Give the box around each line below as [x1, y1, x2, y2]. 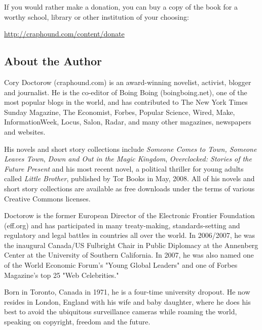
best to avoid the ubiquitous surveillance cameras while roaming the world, [4, 306, 237, 317]
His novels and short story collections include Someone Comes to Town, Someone [4, 143, 257, 154]
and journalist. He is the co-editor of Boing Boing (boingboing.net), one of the [4, 87, 247, 97]
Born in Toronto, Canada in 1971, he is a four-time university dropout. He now [4, 286, 250, 297]
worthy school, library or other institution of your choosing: [4, 11, 189, 22]
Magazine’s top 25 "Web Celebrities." [4, 269, 119, 280]
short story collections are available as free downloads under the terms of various [4, 183, 255, 193]
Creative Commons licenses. [4, 193, 91, 203]
